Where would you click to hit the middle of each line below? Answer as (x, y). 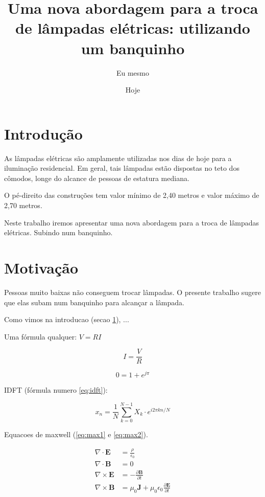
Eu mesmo (133, 72)
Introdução (43, 133)
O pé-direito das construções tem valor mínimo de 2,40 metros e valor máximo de (132, 195)
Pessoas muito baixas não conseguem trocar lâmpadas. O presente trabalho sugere (133, 292)
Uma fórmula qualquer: (41, 336)
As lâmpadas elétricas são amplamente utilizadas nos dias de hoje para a (118, 158)
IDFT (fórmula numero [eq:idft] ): (56, 390)
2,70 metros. (23, 205)
